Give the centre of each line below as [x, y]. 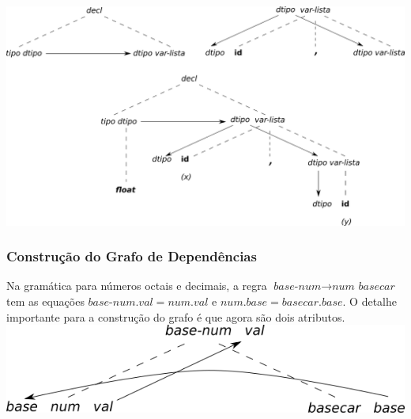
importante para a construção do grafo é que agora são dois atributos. [176, 316]
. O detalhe [370, 301]
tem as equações [45, 301]
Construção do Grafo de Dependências [132, 256]
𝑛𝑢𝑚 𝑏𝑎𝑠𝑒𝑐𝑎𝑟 [364, 287]
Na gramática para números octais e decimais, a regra [137, 286]
